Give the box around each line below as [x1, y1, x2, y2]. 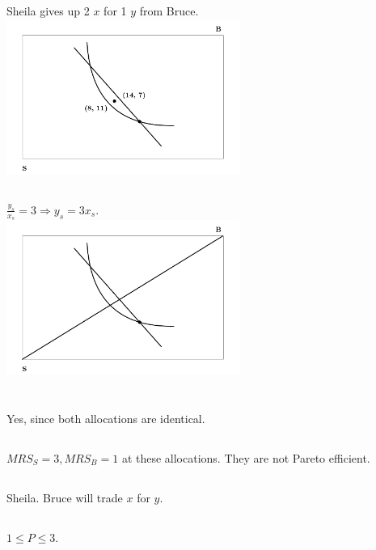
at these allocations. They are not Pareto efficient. [121, 449, 370, 466]
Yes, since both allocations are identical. [6, 409, 205, 426]
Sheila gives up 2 [6, 2, 90, 19]
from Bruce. [139, 2, 199, 19]
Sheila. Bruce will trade [6, 489, 123, 506]
